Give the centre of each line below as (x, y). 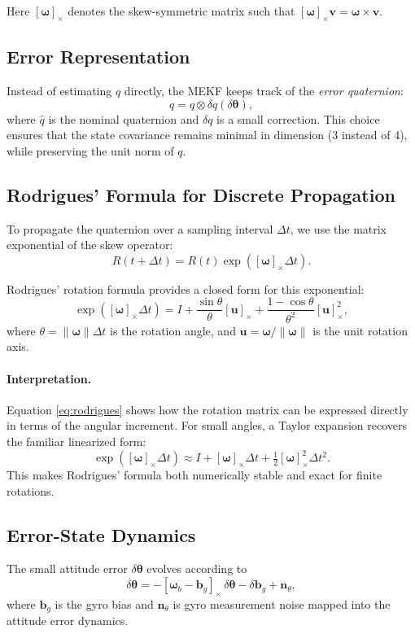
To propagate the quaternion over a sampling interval (140, 228)
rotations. (31, 490)
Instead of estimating (59, 90)
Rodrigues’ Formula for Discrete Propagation (201, 194)
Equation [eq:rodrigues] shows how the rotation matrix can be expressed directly (207, 409)
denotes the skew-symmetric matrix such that (181, 11)
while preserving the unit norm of (90, 150)
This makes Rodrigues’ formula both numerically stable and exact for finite (194, 475)
